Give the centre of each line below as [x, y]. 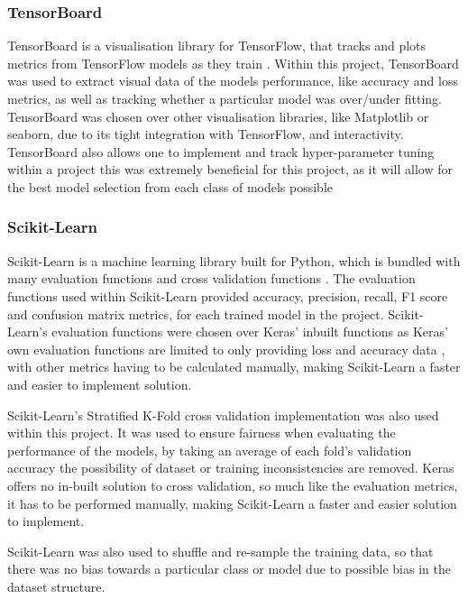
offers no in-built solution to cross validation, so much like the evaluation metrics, [233, 485]
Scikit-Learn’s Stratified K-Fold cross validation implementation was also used [223, 415]
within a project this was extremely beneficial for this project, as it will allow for [230, 169]
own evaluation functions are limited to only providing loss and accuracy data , [226, 349]
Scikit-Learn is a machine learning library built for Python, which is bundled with [234, 260]
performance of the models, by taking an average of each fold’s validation [210, 450]
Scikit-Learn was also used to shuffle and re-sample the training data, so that [220, 551]
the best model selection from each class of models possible [170, 186]
